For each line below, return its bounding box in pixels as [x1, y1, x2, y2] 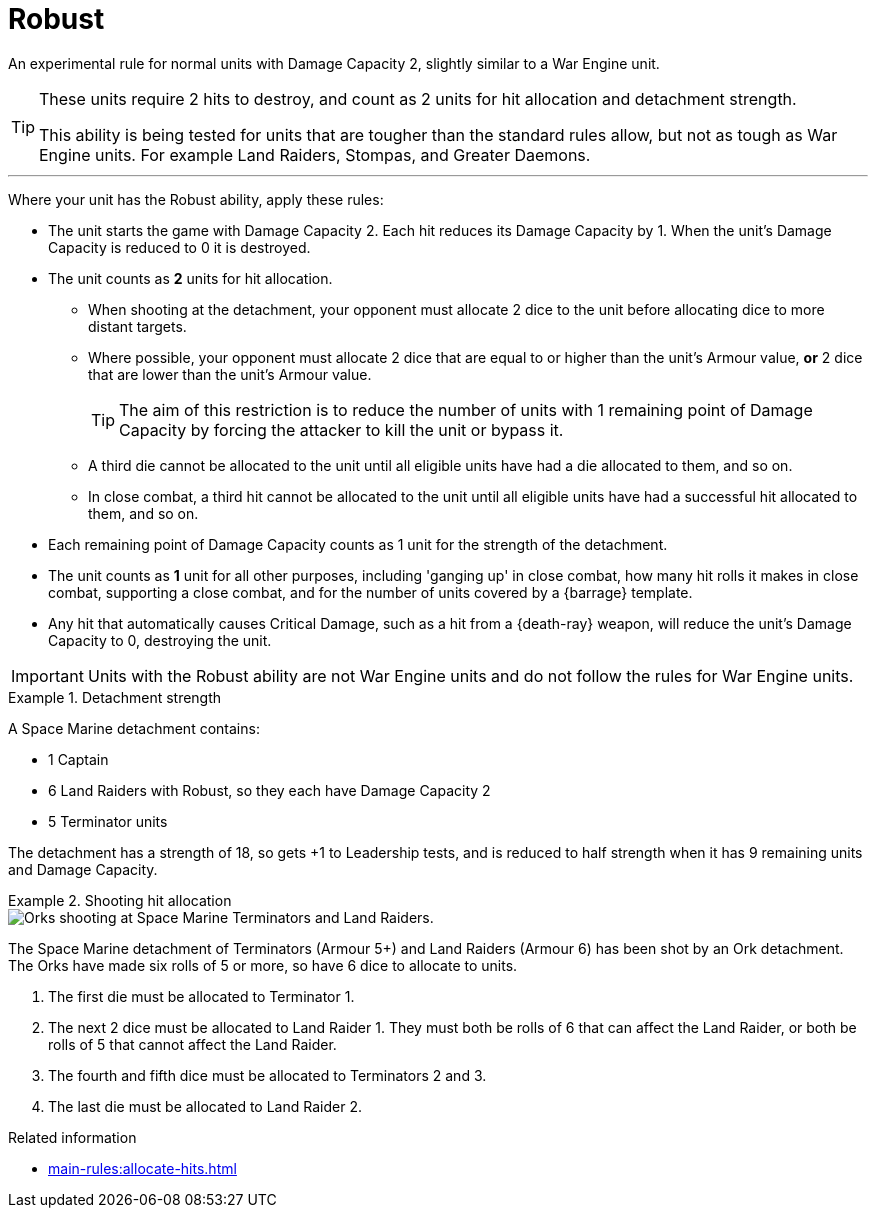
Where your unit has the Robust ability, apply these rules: [8, 190, 384, 208]
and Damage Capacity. [8, 860, 158, 878]
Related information [8, 1128, 137, 1146]
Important [11, 665, 84, 686]
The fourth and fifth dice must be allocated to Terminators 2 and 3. [48, 1066, 487, 1084]
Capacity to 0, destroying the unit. [48, 631, 272, 649]
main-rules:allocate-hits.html [48, 1159, 237, 1177]
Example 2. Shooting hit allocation [8, 891, 232, 909]
